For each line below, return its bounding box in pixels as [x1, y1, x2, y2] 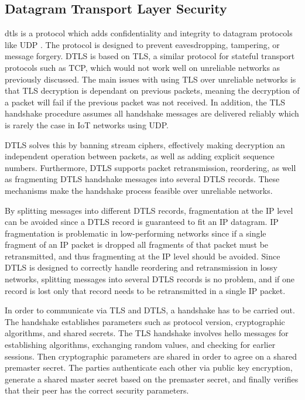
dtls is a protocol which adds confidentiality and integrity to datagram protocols [5, 27, 293, 39]
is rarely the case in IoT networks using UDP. [5, 118, 169, 131]
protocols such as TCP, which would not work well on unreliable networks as [5, 61, 280, 73]
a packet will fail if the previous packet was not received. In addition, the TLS [5, 95, 286, 108]
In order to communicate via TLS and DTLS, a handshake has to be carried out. [5, 304, 295, 316]
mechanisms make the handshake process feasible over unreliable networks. [5, 184, 273, 196]
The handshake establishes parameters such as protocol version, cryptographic [5, 315, 285, 327]
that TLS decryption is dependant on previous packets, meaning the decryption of [5, 84, 300, 97]
